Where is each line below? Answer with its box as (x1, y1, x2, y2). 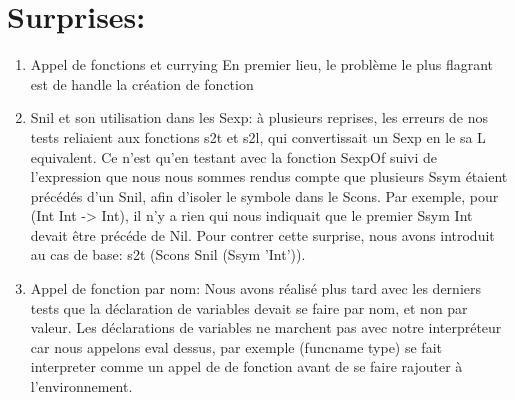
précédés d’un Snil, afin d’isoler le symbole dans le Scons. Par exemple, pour (30, 185, 499, 206)
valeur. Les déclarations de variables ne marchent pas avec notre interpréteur (30, 317, 502, 338)
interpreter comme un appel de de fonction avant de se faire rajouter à (30, 356, 463, 377)
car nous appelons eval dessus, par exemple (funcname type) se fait (30, 336, 442, 357)
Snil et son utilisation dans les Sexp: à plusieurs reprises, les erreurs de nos (30, 107, 489, 128)
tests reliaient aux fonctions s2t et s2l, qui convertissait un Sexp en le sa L (30, 126, 486, 147)
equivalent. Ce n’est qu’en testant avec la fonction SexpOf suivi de (30, 146, 438, 167)
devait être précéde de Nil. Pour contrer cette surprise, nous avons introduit (30, 224, 495, 245)
